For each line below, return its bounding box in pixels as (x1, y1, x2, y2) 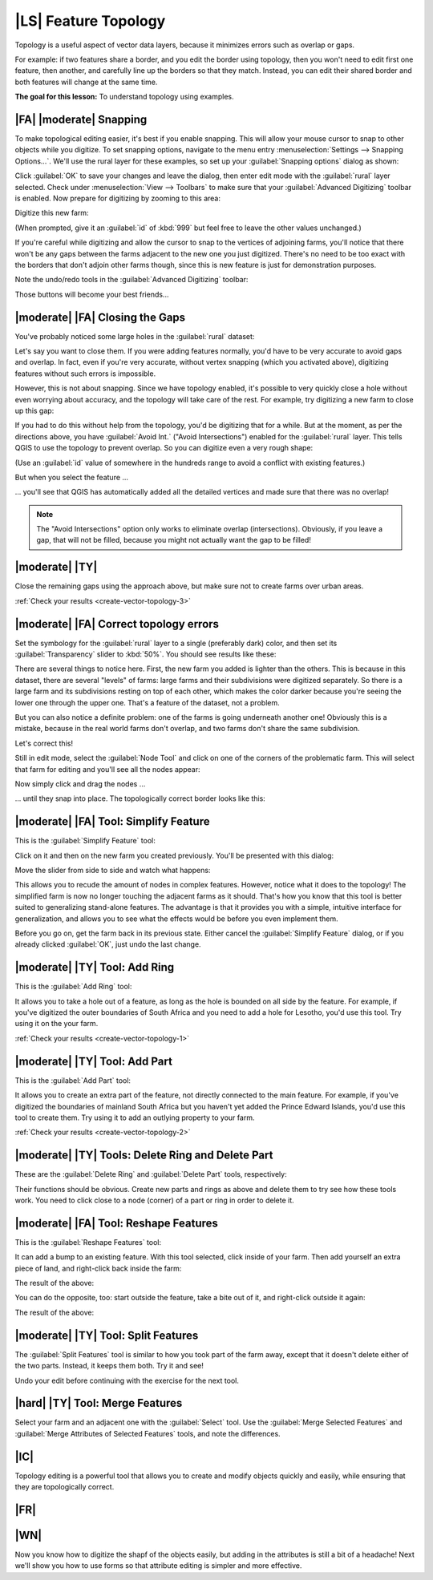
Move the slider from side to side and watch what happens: (14, 866, 211, 875)
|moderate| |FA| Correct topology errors (14, 617, 220, 631)
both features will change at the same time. (14, 77, 158, 87)
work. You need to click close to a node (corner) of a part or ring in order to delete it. (14, 1195, 294, 1206)
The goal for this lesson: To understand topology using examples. (14, 92, 234, 102)
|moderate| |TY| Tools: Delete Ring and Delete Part (14, 1149, 273, 1162)
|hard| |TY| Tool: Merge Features (14, 1396, 183, 1410)
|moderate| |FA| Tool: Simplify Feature (14, 814, 210, 829)
